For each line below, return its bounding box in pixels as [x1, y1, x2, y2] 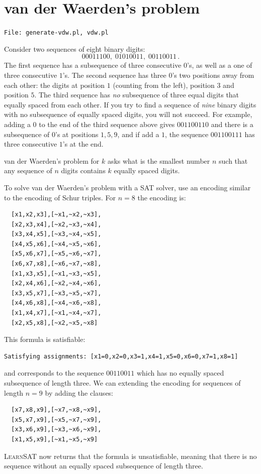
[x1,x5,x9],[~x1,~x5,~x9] [11, 435, 98, 443]
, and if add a [117, 129, 159, 139]
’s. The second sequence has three [62, 69, 166, 80]
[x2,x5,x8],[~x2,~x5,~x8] [11, 319, 98, 326]
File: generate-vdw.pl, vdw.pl [4, 29, 109, 37]
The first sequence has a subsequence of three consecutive [4, 60, 182, 70]
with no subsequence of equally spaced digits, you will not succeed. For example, [4, 109, 252, 120]
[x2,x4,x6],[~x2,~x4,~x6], [11, 280, 102, 287]
